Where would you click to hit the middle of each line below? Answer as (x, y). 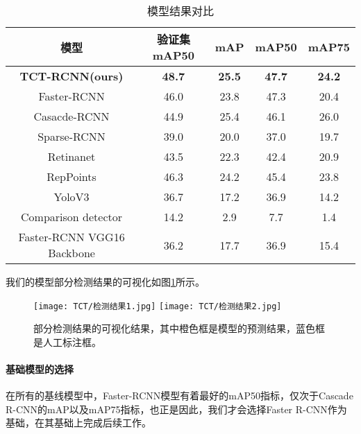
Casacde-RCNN (72, 116)
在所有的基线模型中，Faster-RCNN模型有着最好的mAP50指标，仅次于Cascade (179, 396)
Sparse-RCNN (72, 136)
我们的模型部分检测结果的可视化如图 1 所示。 (105, 281)
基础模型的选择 (40, 369)
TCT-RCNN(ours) (72, 76)
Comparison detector (72, 217)
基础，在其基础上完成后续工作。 (78, 423)
